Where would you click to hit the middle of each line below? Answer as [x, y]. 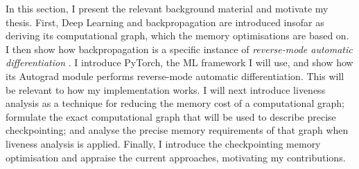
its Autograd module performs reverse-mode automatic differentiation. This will [175, 76]
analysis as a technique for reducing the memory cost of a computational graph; [175, 103]
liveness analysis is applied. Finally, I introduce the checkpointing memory [163, 143]
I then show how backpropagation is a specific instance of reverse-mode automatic [179, 49]
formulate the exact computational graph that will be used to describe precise [171, 116]
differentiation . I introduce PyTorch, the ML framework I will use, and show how [179, 62]
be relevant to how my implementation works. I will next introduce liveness [166, 89]
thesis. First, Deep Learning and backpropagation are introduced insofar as [165, 22]
